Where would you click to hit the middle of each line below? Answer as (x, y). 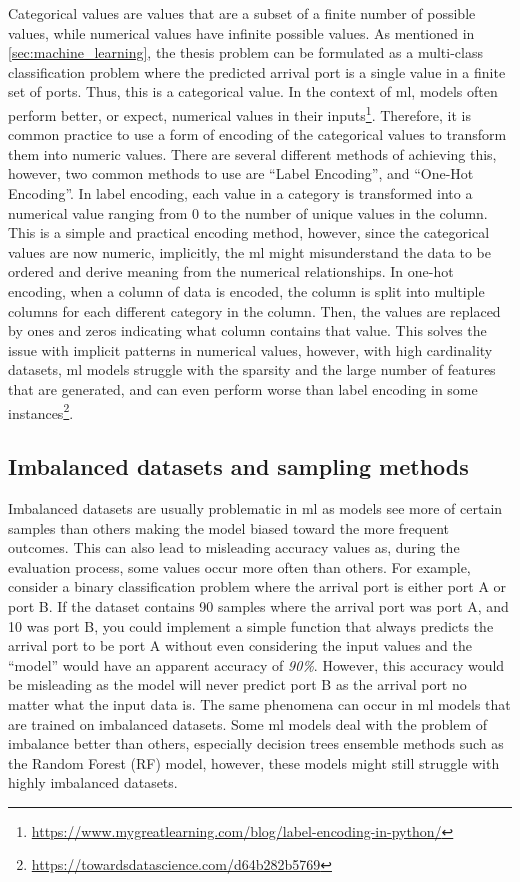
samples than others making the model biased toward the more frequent (229, 527)
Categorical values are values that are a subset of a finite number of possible (242, 13)
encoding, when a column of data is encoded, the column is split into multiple (246, 290)
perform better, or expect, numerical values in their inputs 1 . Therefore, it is (239, 113)
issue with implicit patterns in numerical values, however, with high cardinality (250, 349)
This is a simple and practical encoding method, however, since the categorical (249, 232)
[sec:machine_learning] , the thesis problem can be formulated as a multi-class (245, 52)
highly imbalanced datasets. (93, 782)
